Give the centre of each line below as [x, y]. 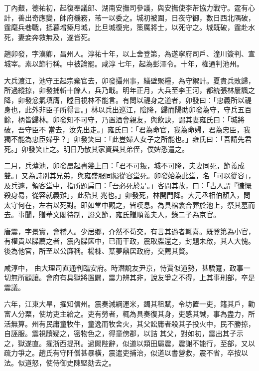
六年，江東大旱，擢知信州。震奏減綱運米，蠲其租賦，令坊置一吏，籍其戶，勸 [129, 304]
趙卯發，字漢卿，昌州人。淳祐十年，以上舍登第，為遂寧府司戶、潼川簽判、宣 [129, 54]
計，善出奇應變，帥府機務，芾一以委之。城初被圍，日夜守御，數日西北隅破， [129, 17]
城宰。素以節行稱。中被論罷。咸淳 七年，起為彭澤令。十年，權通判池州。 [124, 63]
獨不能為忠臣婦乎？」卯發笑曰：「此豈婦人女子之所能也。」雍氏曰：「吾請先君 [128, 139]
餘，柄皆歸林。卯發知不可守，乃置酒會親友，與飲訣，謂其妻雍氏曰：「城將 [124, 119]
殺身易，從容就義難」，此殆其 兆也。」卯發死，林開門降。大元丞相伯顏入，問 [127, 195]
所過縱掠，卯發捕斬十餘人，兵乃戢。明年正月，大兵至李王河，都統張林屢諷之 [129, 90]
